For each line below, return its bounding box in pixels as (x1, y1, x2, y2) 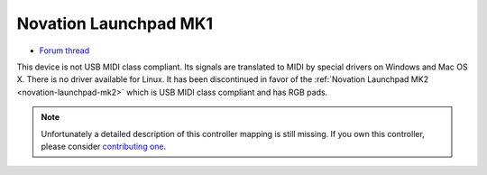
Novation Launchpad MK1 (16, 14, 214, 33)
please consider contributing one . (41, 141, 167, 152)
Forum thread (39, 45, 90, 56)
